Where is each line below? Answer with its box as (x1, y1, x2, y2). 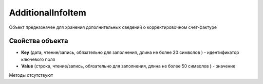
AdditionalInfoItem (9, 7, 86, 18)
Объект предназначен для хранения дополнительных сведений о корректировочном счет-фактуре (9, 24, 217, 30)
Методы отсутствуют (9, 72, 53, 78)
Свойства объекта (9, 37, 68, 45)
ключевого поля (21, 56, 56, 62)
